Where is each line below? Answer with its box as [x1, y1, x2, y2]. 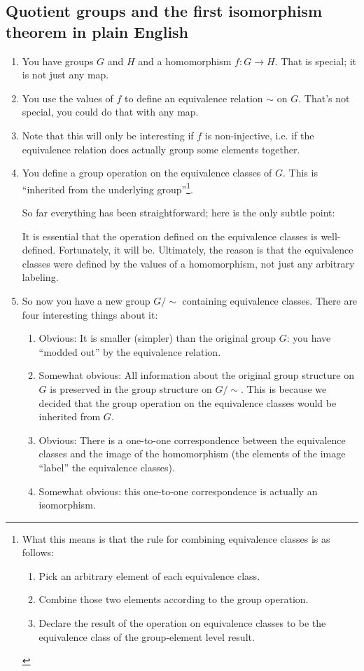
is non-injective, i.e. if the [204, 127, 314, 142]
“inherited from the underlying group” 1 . [22, 179, 193, 196]
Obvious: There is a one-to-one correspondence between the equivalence [38, 432, 346, 447]
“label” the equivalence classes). [38, 459, 175, 474]
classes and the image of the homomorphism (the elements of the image [38, 446, 346, 461]
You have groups [22, 53, 94, 68]
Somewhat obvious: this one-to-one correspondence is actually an [38, 483, 318, 498]
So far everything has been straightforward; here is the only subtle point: [22, 205, 335, 219]
